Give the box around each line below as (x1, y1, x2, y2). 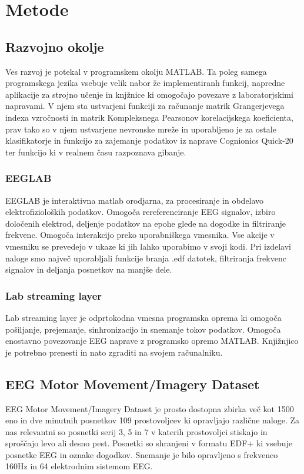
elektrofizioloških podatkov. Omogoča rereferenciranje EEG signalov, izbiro (5, 205, 276, 218)
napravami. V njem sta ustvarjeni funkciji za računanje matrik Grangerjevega (5, 100, 285, 112)
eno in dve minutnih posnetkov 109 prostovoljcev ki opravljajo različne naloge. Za (5, 414, 300, 426)
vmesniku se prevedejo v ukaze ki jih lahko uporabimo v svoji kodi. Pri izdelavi (5, 240, 291, 252)
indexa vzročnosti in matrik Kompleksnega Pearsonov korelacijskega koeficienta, (5, 111, 293, 123)
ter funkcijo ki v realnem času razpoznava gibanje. (5, 145, 186, 158)
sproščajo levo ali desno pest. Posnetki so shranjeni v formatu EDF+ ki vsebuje (5, 437, 293, 449)
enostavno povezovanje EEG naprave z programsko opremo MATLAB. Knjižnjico (5, 334, 299, 347)
